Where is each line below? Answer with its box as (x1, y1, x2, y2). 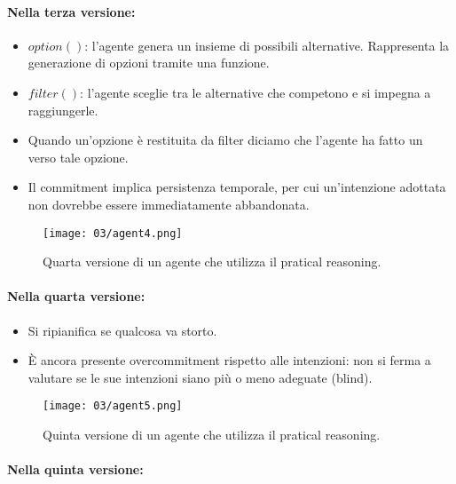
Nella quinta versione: (7, 460, 144, 479)
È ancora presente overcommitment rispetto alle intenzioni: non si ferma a (28, 351, 431, 369)
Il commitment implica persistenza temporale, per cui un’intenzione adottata (28, 178, 446, 196)
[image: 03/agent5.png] (43, 400, 183, 413)
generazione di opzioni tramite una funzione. (28, 53, 270, 72)
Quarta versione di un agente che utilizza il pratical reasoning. (43, 252, 381, 271)
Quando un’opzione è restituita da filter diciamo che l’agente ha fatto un (28, 131, 423, 149)
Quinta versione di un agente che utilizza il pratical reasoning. (43, 425, 381, 444)
